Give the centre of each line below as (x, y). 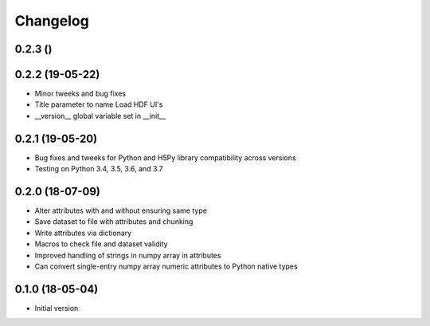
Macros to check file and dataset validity (101, 244)
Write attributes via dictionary (83, 233)
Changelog (52, 21)
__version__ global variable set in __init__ (100, 116)
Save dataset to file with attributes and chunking (114, 222)
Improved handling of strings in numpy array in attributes (128, 255)
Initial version (57, 308)
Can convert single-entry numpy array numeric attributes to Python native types (166, 266)
